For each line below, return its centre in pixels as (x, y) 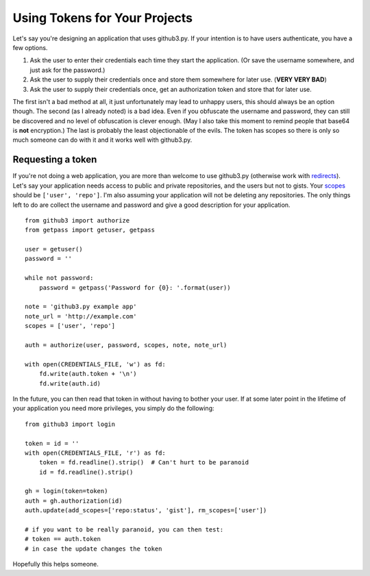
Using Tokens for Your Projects (103, 18)
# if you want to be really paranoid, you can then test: (124, 530)
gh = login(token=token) (66, 491)
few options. (30, 47)
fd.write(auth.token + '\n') (88, 374)
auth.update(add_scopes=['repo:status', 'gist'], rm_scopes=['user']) (146, 511)
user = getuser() (54, 249)
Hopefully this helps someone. (56, 564)
